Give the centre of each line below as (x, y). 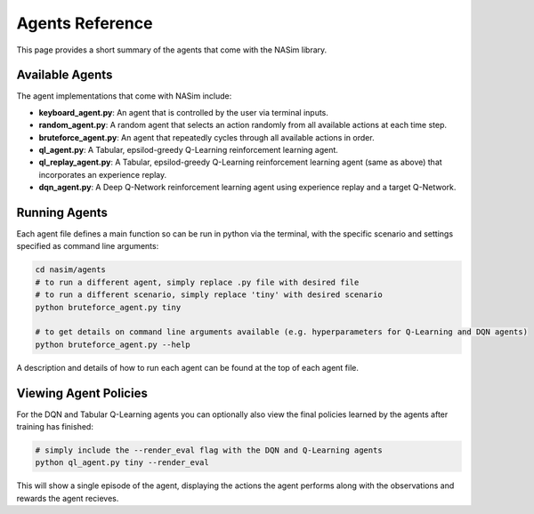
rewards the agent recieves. (68, 498)
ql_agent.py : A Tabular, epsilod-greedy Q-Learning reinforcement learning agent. (188, 150)
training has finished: (55, 427)
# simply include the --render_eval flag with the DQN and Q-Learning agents (209, 450)
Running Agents (62, 213)
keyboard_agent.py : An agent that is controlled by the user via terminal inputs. (184, 112)
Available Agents (65, 75)
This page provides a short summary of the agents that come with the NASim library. (172, 50)
